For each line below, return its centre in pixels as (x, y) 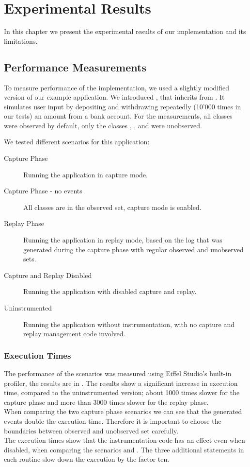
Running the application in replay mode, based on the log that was (123, 240)
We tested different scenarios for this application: (77, 142)
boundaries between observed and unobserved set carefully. (91, 430)
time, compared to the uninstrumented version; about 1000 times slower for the (122, 392)
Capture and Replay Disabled (48, 275)
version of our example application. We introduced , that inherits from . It (114, 97)
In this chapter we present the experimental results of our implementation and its (125, 31)
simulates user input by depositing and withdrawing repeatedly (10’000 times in (123, 106)
